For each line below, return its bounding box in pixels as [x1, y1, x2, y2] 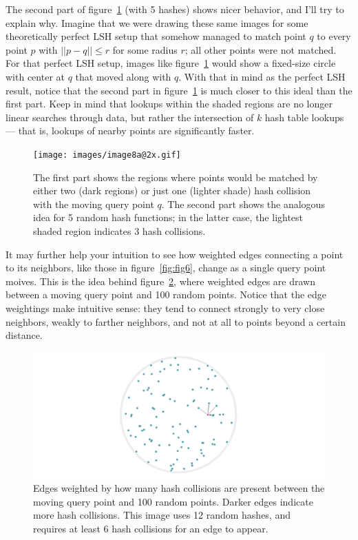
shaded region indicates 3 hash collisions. [33, 223, 206, 238]
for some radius [112, 42, 178, 56]
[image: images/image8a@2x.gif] [33, 149, 181, 160]
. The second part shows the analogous [161, 196, 325, 211]
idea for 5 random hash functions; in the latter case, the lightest [33, 210, 304, 225]
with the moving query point [33, 196, 154, 211]
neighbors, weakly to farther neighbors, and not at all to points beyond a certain [6, 314, 346, 329]
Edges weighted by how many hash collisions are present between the [33, 481, 325, 495]
